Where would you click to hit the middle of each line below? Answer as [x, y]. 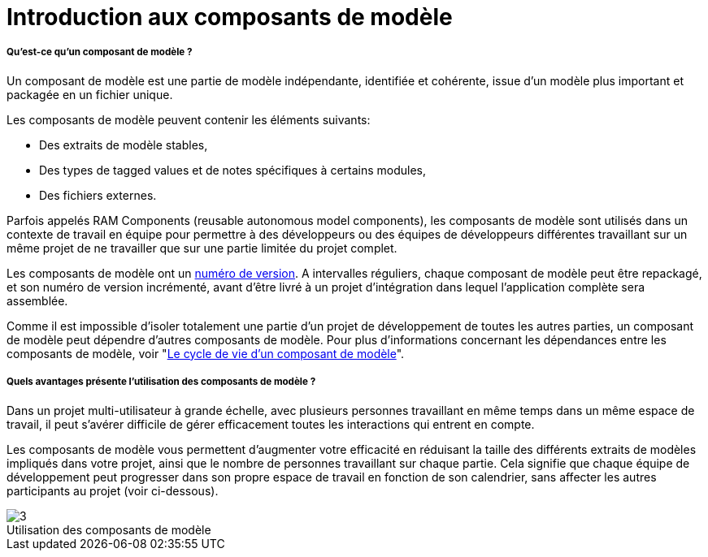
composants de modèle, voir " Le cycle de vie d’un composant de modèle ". [206, 353]
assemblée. [37, 300]
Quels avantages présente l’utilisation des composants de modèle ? [161, 382]
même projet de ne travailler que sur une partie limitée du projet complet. [202, 248]
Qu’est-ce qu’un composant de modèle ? [100, 52]
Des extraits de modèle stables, [124, 145]
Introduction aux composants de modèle [230, 17]
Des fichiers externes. [98, 195]
